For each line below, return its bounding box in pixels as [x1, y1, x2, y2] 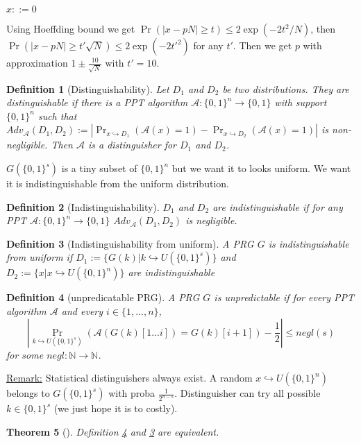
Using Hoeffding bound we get [6, 22, 135, 35]
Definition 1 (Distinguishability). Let [6, 81, 169, 96]
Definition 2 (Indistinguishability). [6, 199, 160, 214]
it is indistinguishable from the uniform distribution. [6, 176, 229, 191]
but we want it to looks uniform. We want [171, 161, 351, 176]
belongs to [6, 386, 50, 400]
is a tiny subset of [61, 161, 137, 176]
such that [37, 108, 77, 123]
